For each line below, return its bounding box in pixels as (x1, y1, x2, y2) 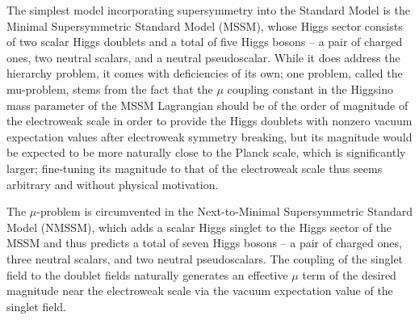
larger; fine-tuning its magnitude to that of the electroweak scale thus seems (6, 159, 383, 176)
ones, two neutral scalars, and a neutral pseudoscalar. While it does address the (6, 48, 400, 65)
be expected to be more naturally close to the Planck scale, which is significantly (6, 144, 406, 161)
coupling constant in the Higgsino (227, 80, 393, 97)
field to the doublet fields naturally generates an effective (6, 266, 288, 283)
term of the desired (302, 266, 396, 283)
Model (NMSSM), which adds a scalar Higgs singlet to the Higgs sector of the (6, 218, 392, 235)
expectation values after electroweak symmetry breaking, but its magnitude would (6, 128, 413, 145)
